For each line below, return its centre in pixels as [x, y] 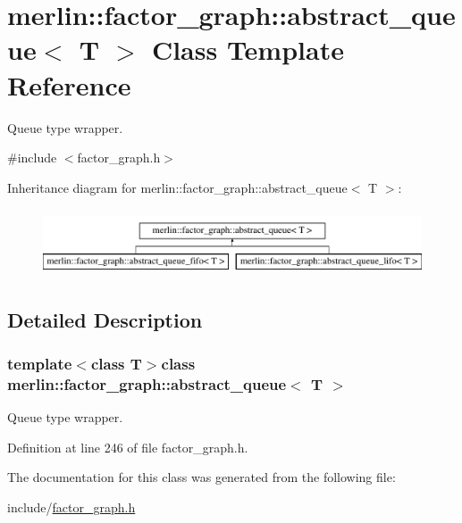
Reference [69, 84]
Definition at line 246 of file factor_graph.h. [128, 447]
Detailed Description [105, 319]
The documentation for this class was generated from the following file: [202, 477]
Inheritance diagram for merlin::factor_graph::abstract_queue [177, 187]
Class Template [248, 50]
